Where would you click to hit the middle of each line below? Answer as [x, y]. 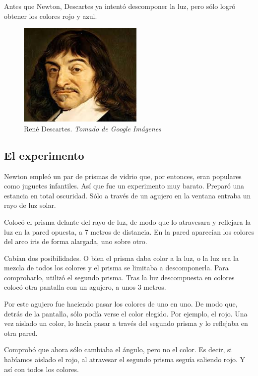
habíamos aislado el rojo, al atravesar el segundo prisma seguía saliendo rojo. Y [125, 359]
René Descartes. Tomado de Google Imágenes [93, 128]
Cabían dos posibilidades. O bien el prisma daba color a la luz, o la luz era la [121, 258]
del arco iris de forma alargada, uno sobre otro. [76, 241]
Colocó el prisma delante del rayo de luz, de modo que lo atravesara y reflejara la [128, 221]
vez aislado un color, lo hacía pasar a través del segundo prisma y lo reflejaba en [126, 323]
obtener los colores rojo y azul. [51, 16]
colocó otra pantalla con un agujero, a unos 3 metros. [85, 287]
